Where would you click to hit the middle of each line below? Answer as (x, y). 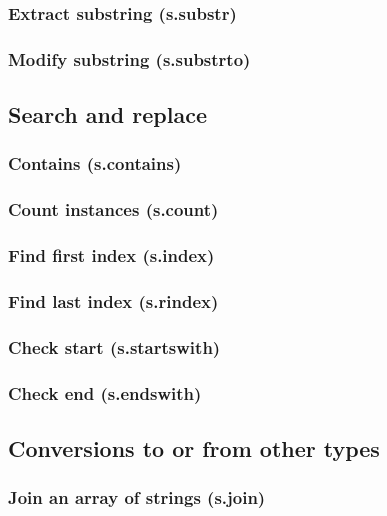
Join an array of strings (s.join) (137, 497)
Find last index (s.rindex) (113, 300)
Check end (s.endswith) (105, 392)
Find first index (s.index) (111, 255)
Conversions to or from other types (194, 447)
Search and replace (107, 114)
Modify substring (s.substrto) (129, 58)
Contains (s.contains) (95, 163)
